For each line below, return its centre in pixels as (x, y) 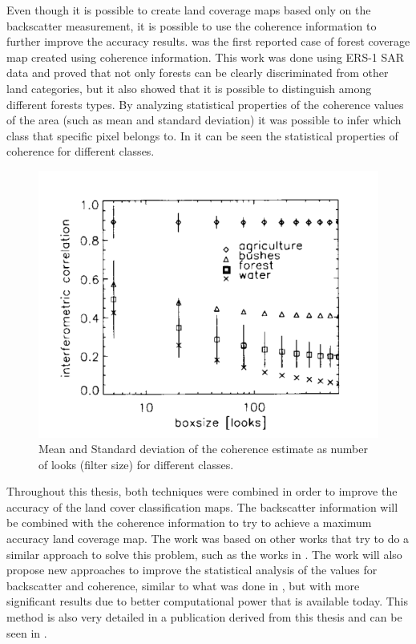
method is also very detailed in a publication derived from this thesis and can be (204, 617)
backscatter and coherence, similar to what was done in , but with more (183, 585)
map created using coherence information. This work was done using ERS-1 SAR (206, 57)
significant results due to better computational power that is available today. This (208, 601)
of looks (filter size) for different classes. (136, 464)
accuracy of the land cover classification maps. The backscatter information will (202, 506)
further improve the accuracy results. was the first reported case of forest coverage (208, 41)
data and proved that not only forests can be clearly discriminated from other (198, 73)
